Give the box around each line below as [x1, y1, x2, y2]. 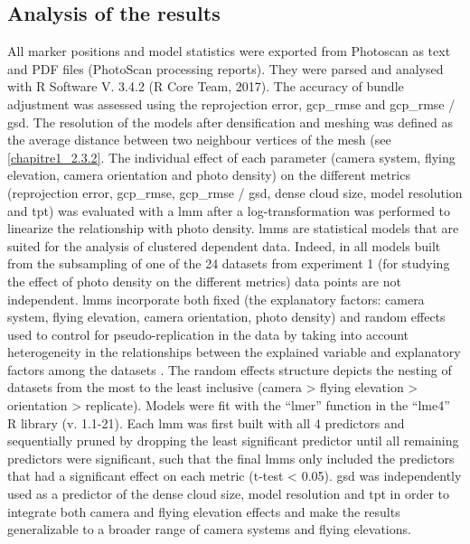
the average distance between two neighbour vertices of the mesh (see [7, 130, 391, 149]
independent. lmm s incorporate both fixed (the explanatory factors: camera [7, 289, 425, 308]
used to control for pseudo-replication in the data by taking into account [7, 324, 409, 343]
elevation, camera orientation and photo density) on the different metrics [7, 165, 410, 184]
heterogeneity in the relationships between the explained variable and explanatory [7, 342, 461, 361]
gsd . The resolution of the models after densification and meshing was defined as [7, 112, 453, 131]
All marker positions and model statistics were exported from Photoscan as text [7, 42, 451, 61]
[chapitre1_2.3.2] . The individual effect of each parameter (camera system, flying [7, 147, 456, 166]
